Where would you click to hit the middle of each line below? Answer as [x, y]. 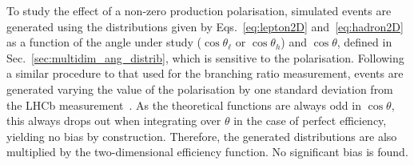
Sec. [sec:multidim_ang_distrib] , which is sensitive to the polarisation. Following [205, 57]
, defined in [364, 42]
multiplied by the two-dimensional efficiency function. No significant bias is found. [207, 152]
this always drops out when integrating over [114, 121]
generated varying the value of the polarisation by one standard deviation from [200, 89]
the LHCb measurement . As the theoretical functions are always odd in [184, 105]
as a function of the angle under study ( [104, 42]
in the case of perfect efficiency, [310, 121]
